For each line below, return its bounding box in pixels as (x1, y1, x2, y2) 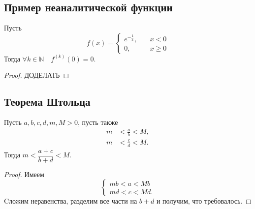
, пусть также (77, 117, 118, 127)
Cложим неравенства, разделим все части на (4, 196, 137, 206)
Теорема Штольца (4, 94, 91, 109)
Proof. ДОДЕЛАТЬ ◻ (4, 70, 69, 80)
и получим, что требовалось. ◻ (156, 196, 252, 206)
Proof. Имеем (4, 169, 44, 179)
